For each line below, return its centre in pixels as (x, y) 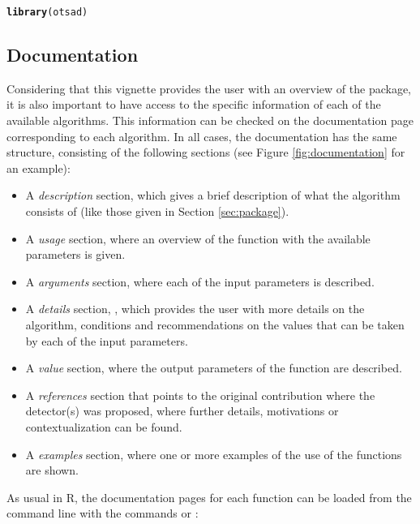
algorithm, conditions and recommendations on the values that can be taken (215, 324)
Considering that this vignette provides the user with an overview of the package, (209, 88)
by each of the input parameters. (107, 340)
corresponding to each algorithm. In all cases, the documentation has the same (202, 136)
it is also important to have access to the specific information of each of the (194, 104)
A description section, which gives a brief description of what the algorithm (213, 195)
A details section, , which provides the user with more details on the (195, 309)
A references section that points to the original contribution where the (200, 395)
